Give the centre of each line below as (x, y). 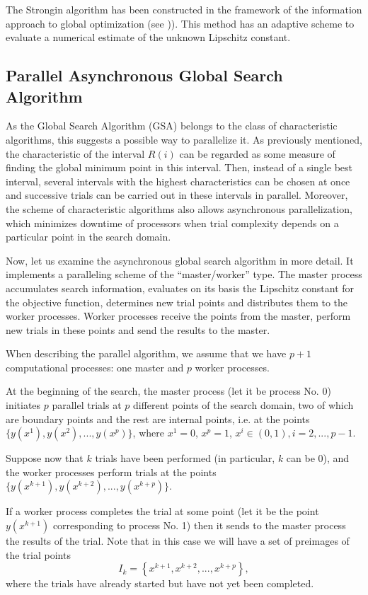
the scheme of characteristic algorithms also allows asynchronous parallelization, (179, 208)
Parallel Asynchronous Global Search (144, 75)
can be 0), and (318, 458)
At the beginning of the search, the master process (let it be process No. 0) (168, 391)
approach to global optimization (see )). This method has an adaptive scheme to (180, 23)
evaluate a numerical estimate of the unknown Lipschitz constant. (148, 37)
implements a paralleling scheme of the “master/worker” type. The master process (184, 274)
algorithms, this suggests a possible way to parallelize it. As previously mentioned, (184, 139)
